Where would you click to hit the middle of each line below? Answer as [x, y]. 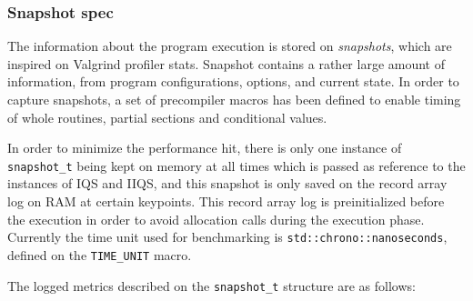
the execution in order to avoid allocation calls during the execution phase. [216, 219]
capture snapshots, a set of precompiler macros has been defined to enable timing [234, 99]
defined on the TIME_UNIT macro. [100, 254]
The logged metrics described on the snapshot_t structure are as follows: [211, 285]
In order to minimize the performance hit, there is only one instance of [205, 148]
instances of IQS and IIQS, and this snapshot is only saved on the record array [227, 183]
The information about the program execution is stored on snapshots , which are [230, 46]
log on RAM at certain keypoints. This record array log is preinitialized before [226, 201]
